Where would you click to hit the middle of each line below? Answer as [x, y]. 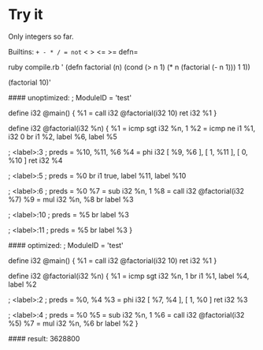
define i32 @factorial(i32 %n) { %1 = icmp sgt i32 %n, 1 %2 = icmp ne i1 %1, [132, 128]
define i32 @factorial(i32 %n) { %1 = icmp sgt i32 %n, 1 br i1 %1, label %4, [129, 276]
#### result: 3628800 [44, 338]
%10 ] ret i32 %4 [35, 160]
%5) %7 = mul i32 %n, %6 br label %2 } [73, 323]
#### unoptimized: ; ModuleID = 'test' [70, 97]
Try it [26, 15]
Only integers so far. [41, 36]
